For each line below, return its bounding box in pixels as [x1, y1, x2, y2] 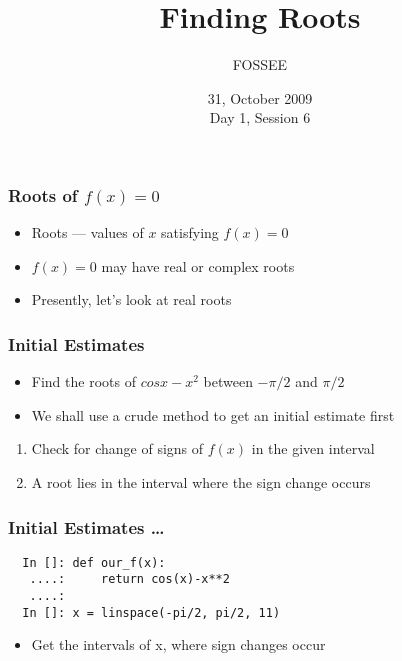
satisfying [161, 222, 219, 243]
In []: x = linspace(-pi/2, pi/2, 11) [22, 605, 281, 620]
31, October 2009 [207, 87, 313, 108]
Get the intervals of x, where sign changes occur [31, 634, 326, 655]
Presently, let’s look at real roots [31, 289, 232, 310]
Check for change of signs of [31, 438, 204, 459]
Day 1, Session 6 [209, 107, 311, 128]
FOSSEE [232, 54, 288, 75]
